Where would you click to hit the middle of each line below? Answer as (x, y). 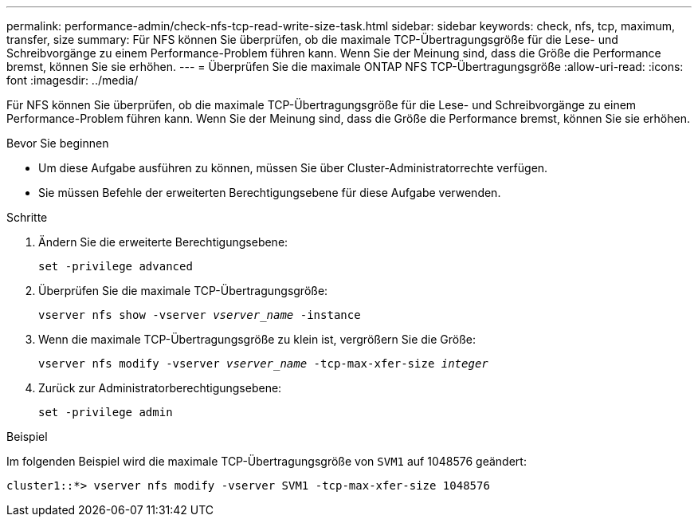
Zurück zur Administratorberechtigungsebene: (160, 388)
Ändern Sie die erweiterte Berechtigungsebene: (163, 242)
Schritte (27, 217)
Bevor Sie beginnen (58, 143)
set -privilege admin (106, 412)
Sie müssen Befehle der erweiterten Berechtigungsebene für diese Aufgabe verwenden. (270, 193)
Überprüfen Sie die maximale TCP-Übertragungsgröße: (183, 291)
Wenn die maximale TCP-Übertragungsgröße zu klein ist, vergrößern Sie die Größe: (257, 339)
